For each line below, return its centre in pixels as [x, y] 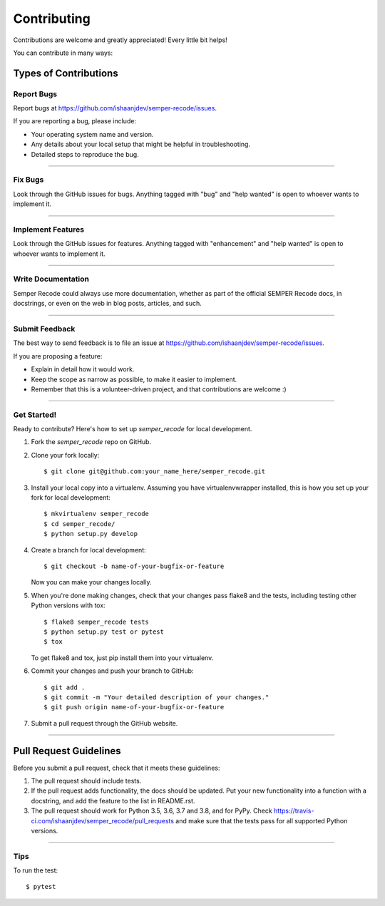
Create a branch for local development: [88, 550]
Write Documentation [51, 279]
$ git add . [65, 687]
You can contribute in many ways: [63, 53]
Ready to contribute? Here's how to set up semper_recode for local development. [133, 429]
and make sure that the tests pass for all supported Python [262, 820]
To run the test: [36, 870]
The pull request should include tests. [86, 781]
